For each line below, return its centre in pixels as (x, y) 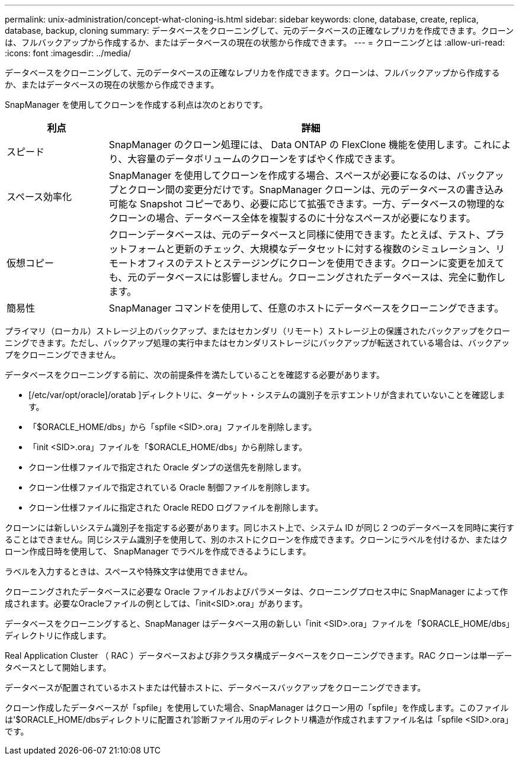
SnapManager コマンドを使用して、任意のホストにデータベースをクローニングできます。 (306, 308)
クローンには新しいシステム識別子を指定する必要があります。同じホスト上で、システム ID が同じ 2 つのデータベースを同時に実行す (259, 527)
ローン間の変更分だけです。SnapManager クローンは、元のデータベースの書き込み (320, 190)
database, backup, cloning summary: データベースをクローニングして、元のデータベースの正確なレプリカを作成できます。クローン (259, 31)
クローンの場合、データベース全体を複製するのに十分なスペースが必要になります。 (292, 218)
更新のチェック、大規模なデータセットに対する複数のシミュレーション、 (335, 249)
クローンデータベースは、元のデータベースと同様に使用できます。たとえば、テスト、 (297, 235)
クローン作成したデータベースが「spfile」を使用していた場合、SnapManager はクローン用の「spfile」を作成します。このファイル (257, 708)
